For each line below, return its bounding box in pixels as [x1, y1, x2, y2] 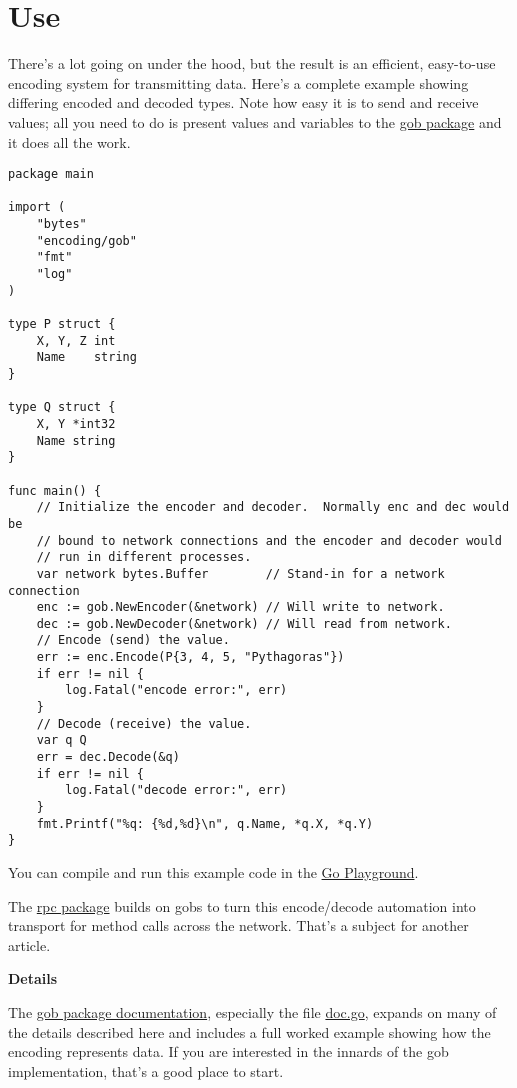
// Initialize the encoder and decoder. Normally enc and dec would [36, 500, 510, 515]
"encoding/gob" [36, 233, 137, 248]
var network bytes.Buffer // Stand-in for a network [36, 566, 445, 581]
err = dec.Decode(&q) [36, 750, 180, 765]
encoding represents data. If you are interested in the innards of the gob [8, 1041, 449, 1062]
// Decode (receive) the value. [36, 716, 252, 731]
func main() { [8, 483, 102, 498]
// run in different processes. [36, 550, 252, 565]
